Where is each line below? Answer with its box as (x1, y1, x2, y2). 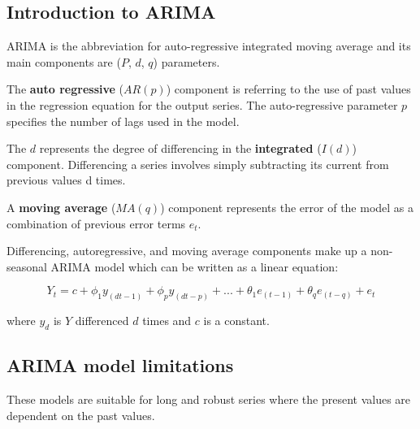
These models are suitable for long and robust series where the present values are (6, 391, 411, 408)
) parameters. (153, 53, 220, 70)
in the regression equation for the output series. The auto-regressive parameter (6, 96, 398, 113)
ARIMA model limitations (6, 353, 234, 378)
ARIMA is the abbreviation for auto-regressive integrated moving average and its (6, 37, 411, 54)
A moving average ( (6, 198, 116, 215)
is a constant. (203, 312, 270, 329)
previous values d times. (6, 171, 126, 188)
